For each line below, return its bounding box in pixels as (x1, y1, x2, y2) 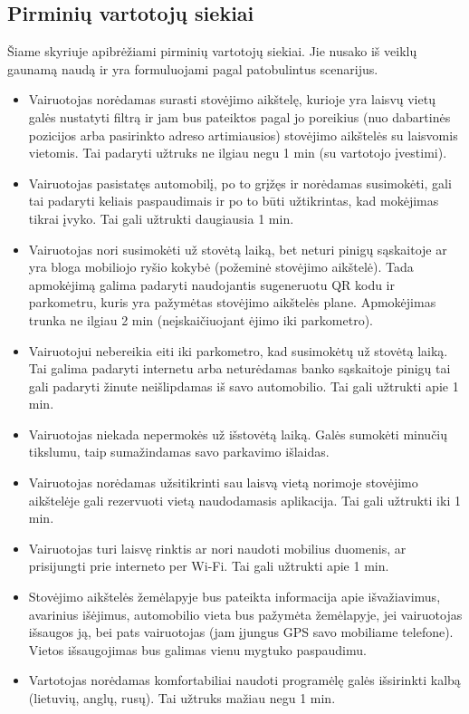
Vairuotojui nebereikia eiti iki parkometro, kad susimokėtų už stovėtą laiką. (28, 341, 448, 360)
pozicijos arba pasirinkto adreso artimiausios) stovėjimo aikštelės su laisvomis (28, 125, 458, 144)
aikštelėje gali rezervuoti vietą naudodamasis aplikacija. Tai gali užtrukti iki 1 (28, 490, 461, 509)
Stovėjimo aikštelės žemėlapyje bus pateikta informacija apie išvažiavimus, (28, 587, 441, 606)
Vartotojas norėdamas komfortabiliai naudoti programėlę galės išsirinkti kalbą (28, 671, 461, 690)
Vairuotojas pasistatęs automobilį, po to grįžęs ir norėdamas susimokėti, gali (28, 173, 452, 192)
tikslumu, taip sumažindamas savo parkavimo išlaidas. (28, 442, 330, 461)
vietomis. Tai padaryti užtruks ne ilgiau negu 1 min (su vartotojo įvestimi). (28, 143, 447, 162)
